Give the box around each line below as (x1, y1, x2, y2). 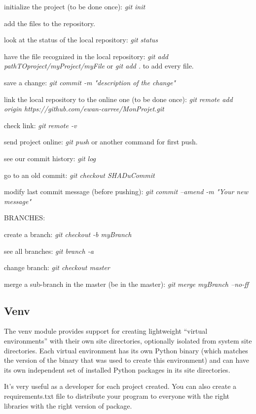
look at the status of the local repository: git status (4, 34, 158, 45)
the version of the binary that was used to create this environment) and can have (4, 355, 250, 365)
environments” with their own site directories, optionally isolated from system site (4, 336, 252, 346)
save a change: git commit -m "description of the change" (4, 77, 176, 87)
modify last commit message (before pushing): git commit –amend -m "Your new (4, 186, 248, 197)
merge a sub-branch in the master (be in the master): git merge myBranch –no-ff (4, 278, 249, 289)
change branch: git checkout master (4, 262, 110, 273)
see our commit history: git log (4, 153, 96, 163)
